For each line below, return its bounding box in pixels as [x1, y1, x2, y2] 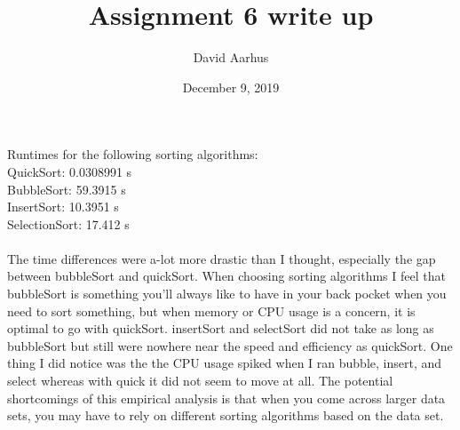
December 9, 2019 [182, 77, 280, 96]
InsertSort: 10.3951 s [7, 197, 119, 216]
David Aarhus [193, 48, 269, 67]
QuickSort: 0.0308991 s [7, 162, 132, 180]
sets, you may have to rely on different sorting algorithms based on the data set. [7, 406, 444, 425]
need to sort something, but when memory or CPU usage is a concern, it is [7, 301, 416, 320]
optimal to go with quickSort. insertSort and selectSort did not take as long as [7, 319, 434, 338]
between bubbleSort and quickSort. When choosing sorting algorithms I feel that [7, 267, 446, 285]
